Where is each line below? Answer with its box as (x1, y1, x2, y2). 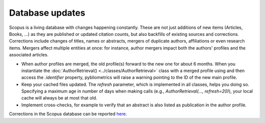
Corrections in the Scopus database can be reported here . (9, 111, 127, 117)
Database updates (9, 7, 85, 18)
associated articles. (9, 52, 49, 58)
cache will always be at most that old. (21, 95, 98, 101)
